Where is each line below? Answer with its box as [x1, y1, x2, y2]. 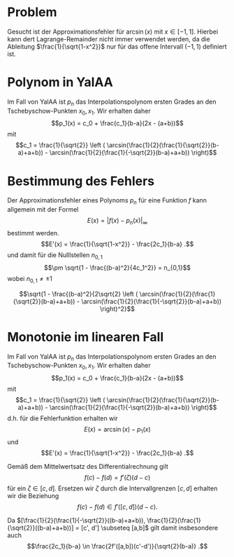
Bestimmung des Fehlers [7, 173, 155, 189]
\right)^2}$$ [100, 304, 135, 312]
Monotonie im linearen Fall [7, 329, 164, 345]
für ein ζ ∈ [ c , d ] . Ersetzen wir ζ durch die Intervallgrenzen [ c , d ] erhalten [7, 484, 218, 493]
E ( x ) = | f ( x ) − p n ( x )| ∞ [87, 216, 148, 226]
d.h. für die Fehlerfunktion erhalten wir [7, 414, 119, 422]
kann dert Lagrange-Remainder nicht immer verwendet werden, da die [7, 34, 211, 43]
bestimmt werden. [7, 229, 59, 237]
